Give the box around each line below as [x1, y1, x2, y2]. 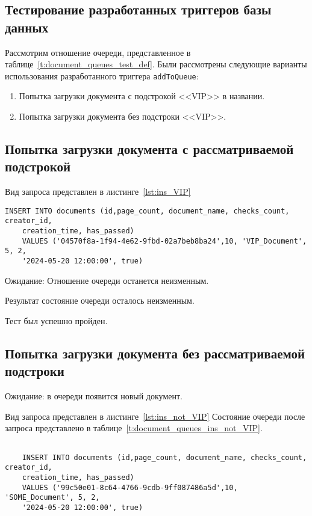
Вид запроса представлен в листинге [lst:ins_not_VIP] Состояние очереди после [5, 410, 305, 422]
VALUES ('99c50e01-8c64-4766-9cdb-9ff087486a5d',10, [22, 483, 238, 492]
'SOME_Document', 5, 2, [5, 493, 100, 502]
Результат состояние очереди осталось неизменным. [5, 294, 195, 307]
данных [5, 17, 49, 36]
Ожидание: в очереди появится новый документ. [5, 390, 183, 402]
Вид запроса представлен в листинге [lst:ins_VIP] [5, 185, 191, 198]
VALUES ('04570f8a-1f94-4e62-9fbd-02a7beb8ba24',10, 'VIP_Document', [22, 236, 307, 245]
